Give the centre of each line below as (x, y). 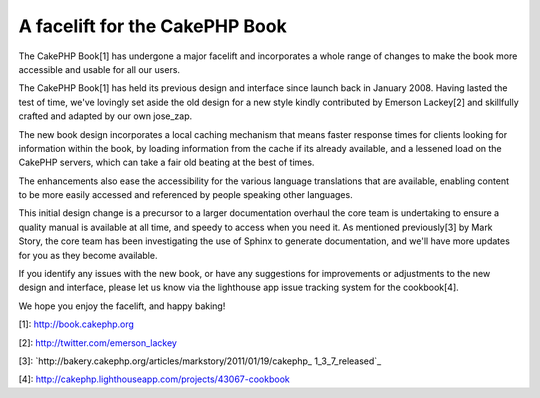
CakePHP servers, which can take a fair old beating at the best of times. (166, 162)
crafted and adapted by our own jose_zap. (105, 116)
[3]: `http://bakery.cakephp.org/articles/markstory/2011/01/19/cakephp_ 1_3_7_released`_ (200, 361)
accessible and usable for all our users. (99, 69)
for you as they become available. (88, 255)
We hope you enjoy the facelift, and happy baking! (122, 306)
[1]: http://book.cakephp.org (76, 324)
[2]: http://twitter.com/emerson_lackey (97, 342)
